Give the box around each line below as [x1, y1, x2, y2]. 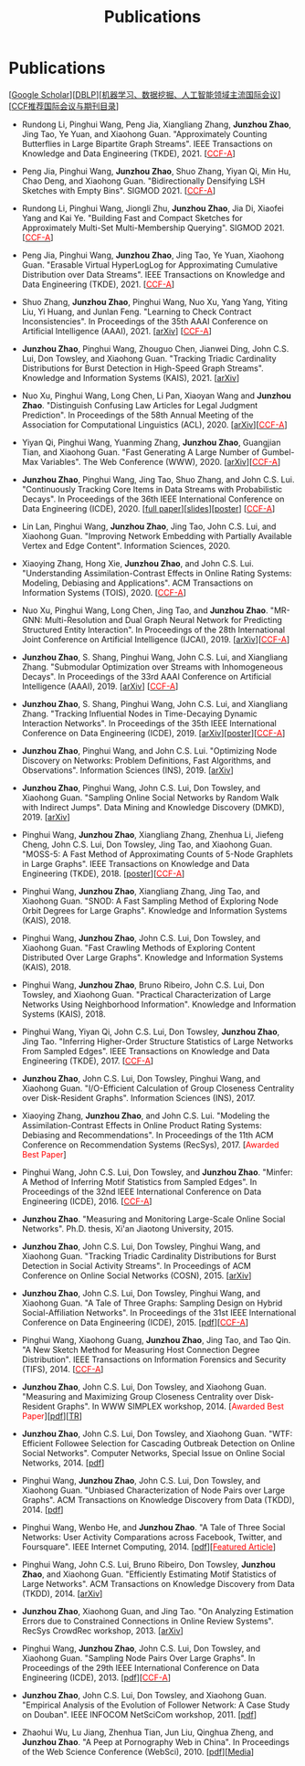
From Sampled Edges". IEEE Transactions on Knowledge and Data [21, 1045, 270, 1056]
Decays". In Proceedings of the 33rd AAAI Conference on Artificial [21, 671, 271, 682]
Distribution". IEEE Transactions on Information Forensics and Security [21, 1354, 287, 1365]
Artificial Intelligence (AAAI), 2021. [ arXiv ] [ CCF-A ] [21, 325, 212, 336]
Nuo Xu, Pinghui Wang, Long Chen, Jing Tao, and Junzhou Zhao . [21, 605, 268, 616]
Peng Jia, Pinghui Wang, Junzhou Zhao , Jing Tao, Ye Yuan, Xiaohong [21, 249, 285, 260]
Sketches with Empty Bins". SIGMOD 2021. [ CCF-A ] [21, 185, 216, 196]
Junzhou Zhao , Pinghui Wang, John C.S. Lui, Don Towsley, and [21, 782, 261, 793]
